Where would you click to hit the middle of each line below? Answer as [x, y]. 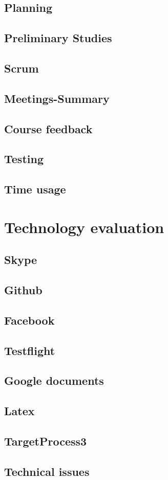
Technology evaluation [84, 227]
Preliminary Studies [58, 38]
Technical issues [47, 471]
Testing [24, 159]
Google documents [54, 380]
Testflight [30, 350]
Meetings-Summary [57, 98]
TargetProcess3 [46, 441]
